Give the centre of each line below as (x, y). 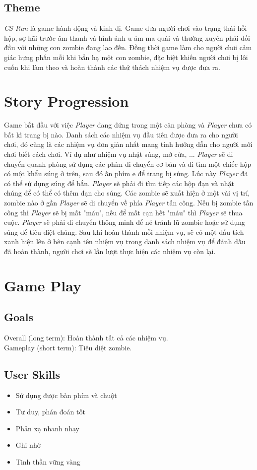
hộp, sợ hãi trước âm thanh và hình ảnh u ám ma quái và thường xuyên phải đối (127, 37)
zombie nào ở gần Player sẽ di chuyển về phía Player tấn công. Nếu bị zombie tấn (129, 203)
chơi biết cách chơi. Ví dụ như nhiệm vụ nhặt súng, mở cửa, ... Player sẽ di (119, 154)
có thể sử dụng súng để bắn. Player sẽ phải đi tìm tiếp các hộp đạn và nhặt (119, 183)
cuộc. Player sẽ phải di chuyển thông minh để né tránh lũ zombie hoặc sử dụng (125, 222)
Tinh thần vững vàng (48, 461)
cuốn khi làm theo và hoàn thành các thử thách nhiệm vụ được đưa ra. (112, 67)
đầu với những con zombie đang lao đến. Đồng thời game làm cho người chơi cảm (128, 47)
